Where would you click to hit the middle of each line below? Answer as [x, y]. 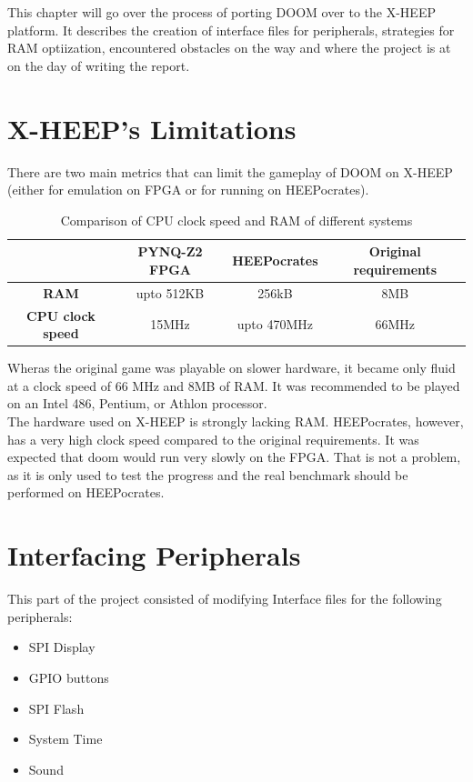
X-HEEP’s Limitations [152, 128]
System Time [65, 739]
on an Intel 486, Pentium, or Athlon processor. [137, 403]
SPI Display [62, 647]
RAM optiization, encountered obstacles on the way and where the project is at [229, 48]
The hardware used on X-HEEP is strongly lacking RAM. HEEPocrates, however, [236, 421]
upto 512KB [170, 292]
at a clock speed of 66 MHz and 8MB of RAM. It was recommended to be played [234, 385]
